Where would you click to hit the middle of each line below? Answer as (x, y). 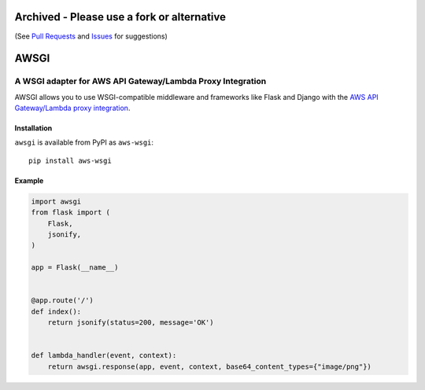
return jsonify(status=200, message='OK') (131, 323)
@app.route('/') (63, 300)
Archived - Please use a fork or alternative (120, 17)
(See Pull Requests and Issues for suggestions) (91, 36)
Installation (33, 128)
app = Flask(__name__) (75, 268)
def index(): (56, 311)
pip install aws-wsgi (70, 160)
